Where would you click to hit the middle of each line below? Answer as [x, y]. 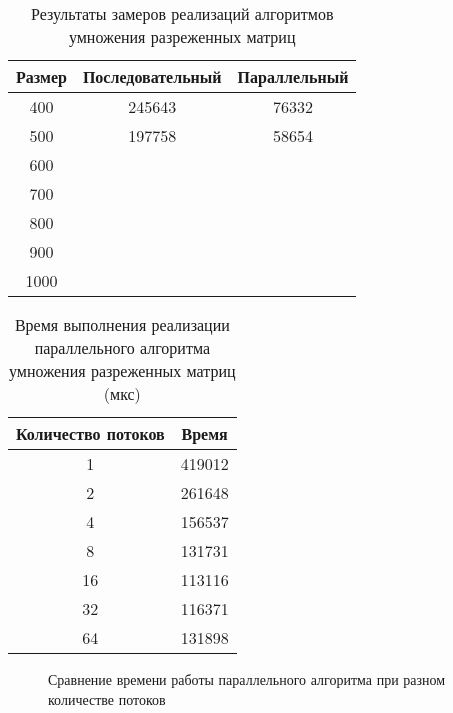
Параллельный [293, 76]
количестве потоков [107, 698]
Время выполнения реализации [122, 324]
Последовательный [152, 76]
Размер [41, 76]
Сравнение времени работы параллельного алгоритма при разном [247, 679]
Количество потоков [90, 433]
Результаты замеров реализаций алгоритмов [182, 13]
